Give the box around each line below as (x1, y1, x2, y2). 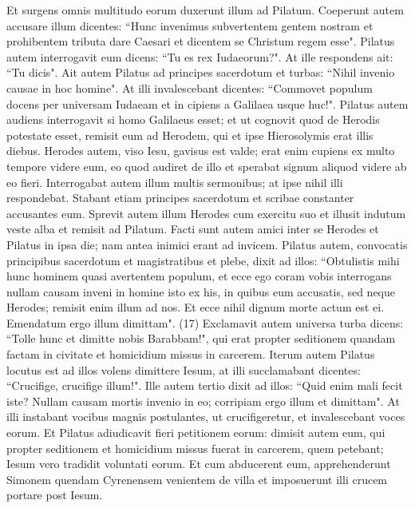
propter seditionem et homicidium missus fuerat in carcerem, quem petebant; (6, 439, 384, 456)
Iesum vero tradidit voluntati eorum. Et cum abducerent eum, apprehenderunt (6, 455, 391, 472)
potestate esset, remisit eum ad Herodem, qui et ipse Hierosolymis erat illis (6, 126, 373, 143)
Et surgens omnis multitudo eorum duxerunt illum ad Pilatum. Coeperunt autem (6, 2, 404, 18)
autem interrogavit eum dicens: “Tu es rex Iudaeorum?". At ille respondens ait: (6, 48, 393, 65)
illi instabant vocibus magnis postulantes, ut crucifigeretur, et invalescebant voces (6, 408, 405, 425)
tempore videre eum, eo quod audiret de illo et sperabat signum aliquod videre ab (6, 157, 407, 174)
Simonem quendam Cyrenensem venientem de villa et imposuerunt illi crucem (6, 470, 388, 487)
